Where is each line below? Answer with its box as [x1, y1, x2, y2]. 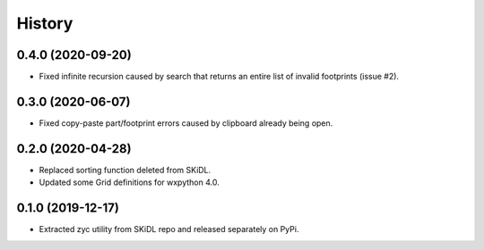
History [16, 13, 73, 33]
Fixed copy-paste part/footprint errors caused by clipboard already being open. [39, 117, 333, 129]
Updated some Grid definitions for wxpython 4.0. [39, 177, 220, 187]
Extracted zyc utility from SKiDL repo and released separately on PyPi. [39, 224, 299, 235]
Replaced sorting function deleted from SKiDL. [39, 164, 212, 175]
